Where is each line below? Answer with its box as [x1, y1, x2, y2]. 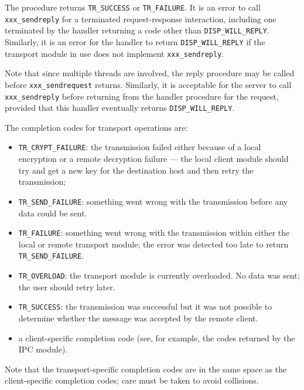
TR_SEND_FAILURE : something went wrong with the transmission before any [18, 195, 288, 207]
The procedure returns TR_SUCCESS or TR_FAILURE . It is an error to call [5, 1, 261, 13]
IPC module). [18, 343, 68, 355]
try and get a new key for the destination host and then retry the [18, 164, 254, 176]
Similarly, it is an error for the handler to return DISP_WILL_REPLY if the [5, 35, 265, 48]
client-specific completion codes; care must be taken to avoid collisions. [5, 374, 259, 386]
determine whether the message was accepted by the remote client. [18, 311, 258, 324]
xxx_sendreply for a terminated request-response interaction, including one [5, 12, 276, 25]
